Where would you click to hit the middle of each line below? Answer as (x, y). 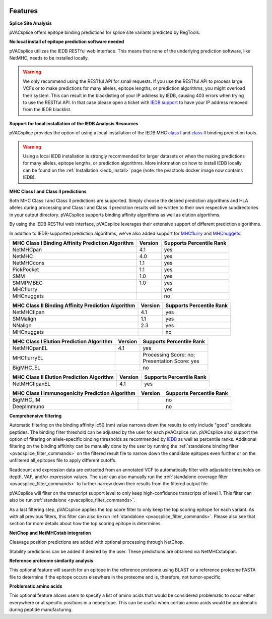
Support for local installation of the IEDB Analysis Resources (74, 123)
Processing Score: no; (169, 354)
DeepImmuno (28, 406)
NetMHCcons (28, 263)
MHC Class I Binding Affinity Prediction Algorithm (73, 243)
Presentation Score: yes (171, 361)
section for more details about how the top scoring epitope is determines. (86, 524)
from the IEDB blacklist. (47, 110)
